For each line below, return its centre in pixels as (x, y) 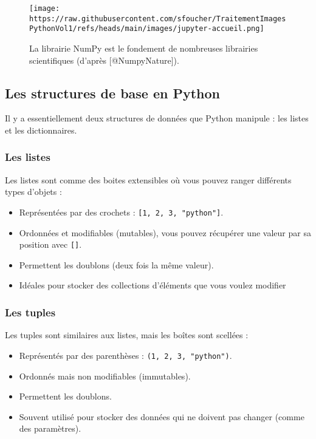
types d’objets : (33, 192)
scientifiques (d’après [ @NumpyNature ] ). (104, 60)
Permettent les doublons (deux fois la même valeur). (116, 264)
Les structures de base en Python (113, 93)
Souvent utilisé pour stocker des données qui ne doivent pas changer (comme (162, 416)
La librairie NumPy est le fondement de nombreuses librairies (144, 48)
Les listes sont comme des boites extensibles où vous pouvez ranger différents (148, 179)
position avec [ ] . (50, 244)
